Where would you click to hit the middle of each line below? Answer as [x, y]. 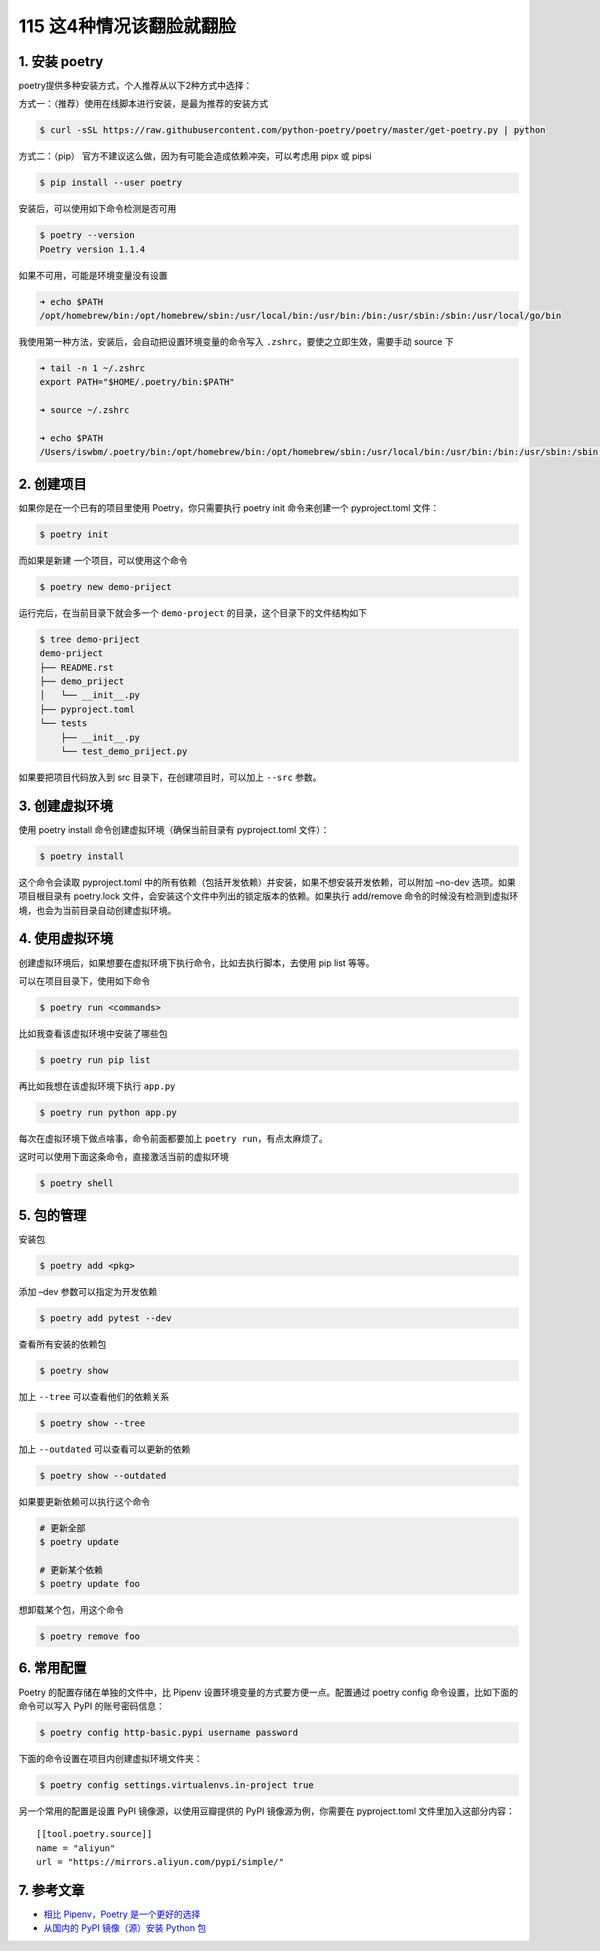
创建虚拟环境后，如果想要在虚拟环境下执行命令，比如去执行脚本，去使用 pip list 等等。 [196, 962]
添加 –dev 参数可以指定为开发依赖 [88, 1291]
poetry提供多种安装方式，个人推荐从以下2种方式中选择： [135, 86]
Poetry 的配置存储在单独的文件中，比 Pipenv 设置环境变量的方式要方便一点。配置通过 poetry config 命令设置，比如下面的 [268, 1692]
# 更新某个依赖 [71, 1569]
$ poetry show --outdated [103, 1475]
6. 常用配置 [52, 1668]
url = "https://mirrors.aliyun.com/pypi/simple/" [160, 1862]
